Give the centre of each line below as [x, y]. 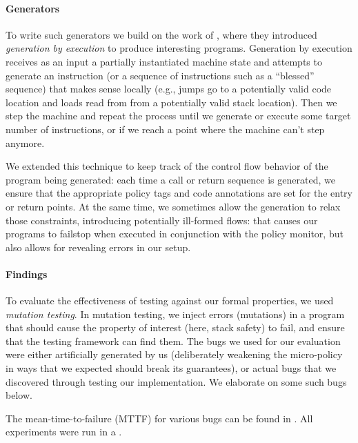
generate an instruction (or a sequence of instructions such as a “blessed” [160, 75]
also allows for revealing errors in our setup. [98, 247]
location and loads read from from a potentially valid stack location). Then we [171, 102]
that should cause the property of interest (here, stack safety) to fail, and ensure [175, 327]
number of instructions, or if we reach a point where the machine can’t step [165, 129]
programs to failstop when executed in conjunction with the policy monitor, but [175, 234]
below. [19, 395]
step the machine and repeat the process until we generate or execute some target [178, 116]
